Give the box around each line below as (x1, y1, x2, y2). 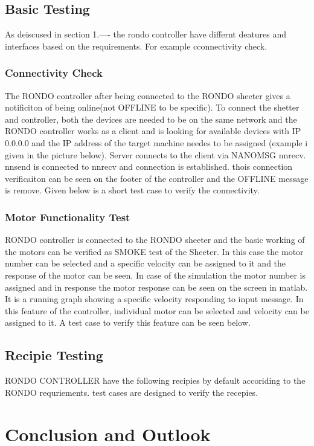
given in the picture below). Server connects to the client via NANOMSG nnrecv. (5, 148, 306, 161)
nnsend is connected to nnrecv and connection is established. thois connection (5, 160, 293, 173)
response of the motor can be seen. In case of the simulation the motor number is (5, 268, 306, 281)
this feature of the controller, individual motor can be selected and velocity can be (5, 304, 309, 317)
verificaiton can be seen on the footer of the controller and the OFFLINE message (5, 172, 309, 184)
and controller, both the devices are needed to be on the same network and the (5, 112, 297, 125)
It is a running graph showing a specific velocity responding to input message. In (5, 292, 304, 305)
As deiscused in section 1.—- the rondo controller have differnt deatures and (5, 28, 287, 40)
